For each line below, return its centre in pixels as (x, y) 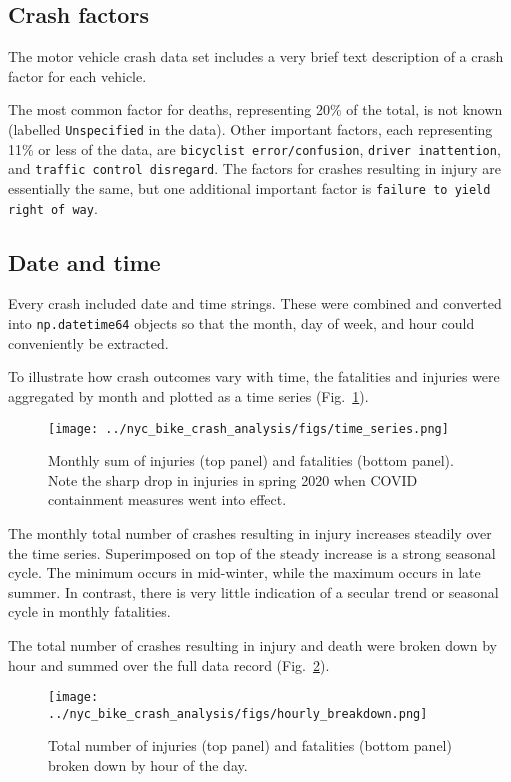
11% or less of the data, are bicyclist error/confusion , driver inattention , (254, 148)
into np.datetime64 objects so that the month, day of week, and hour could (241, 323)
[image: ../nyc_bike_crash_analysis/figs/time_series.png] (248, 428)
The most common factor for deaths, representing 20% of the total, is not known (255, 109)
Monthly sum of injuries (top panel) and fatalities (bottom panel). (251, 460)
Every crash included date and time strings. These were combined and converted (255, 303)
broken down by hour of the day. (148, 765)
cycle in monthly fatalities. (89, 611)
